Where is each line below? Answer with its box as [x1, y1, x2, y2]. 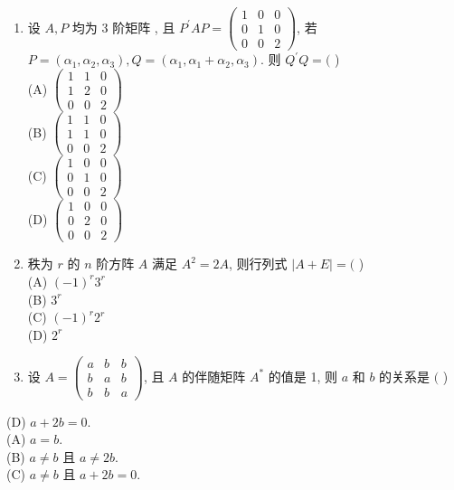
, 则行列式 [229, 254, 288, 273]
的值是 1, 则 [268, 366, 337, 385]
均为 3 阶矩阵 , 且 [71, 17, 175, 36]
